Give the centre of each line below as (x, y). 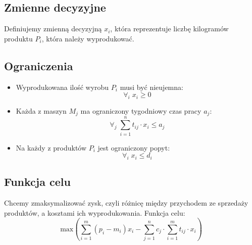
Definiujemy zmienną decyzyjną (53, 29)
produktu (18, 38)
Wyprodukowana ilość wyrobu (62, 87)
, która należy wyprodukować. (88, 38)
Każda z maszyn (41, 110)
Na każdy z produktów (51, 147)
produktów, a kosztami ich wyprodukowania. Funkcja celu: (95, 212)
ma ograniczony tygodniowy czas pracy (141, 110)
